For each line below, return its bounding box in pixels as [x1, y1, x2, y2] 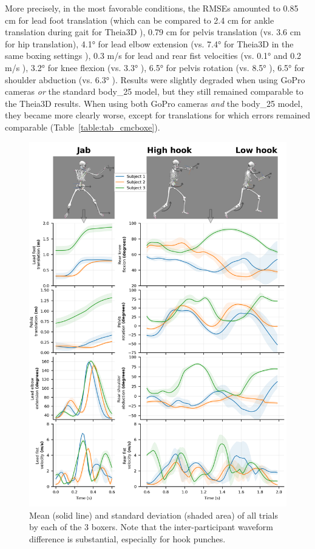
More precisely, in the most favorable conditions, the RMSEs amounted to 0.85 [5, 2, 299, 14]
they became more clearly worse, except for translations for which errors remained [5, 109, 311, 121]
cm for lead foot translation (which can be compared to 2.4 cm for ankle [5, 13, 274, 26]
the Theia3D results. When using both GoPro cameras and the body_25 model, [5, 97, 303, 109]
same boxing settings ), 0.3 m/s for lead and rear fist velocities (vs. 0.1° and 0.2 [5, 49, 302, 62]
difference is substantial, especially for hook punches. [29, 532, 226, 545]
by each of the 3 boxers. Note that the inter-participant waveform [29, 520, 273, 533]
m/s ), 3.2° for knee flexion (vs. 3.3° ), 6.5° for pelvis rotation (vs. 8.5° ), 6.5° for [5, 61, 305, 73]
